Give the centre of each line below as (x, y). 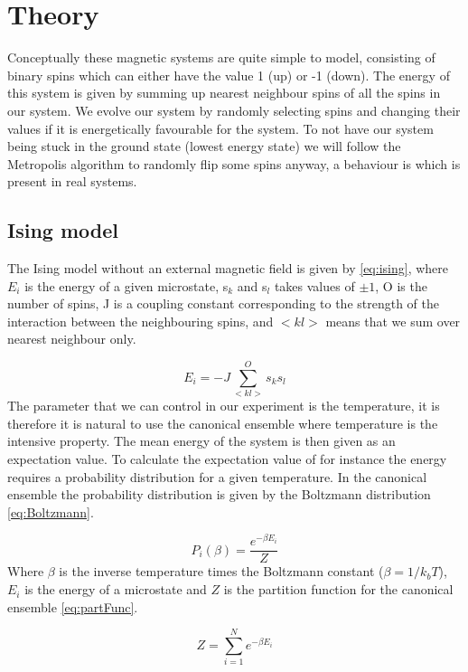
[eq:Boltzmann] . (51, 511)
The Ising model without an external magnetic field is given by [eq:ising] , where (228, 268)
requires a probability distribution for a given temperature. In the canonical (217, 476)
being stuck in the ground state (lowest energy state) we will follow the (204, 146)
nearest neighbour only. (72, 339)
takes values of (314, 285)
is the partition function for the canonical (338, 589)
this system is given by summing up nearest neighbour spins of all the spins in (224, 93)
